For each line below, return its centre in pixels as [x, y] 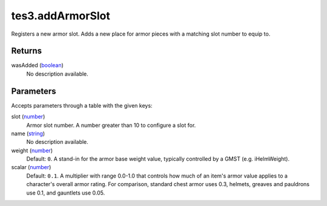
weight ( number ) [32, 150]
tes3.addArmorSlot [61, 16]
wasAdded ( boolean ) [37, 65]
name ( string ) [28, 134]
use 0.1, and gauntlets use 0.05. [66, 193]
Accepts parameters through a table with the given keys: [82, 105]
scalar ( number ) [31, 167]
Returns [27, 51]
